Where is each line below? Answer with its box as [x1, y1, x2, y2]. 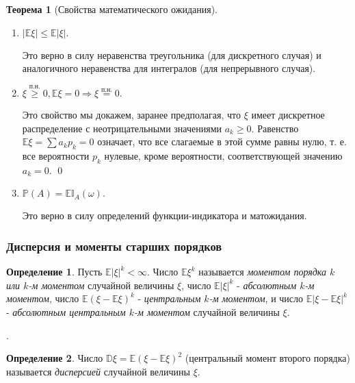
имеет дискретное [251, 108, 325, 121]
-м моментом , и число [209, 291, 304, 306]
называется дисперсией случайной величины [6, 364, 190, 378]
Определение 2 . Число [6, 351, 103, 365]
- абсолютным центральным [6, 304, 126, 319]
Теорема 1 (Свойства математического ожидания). [6, 2, 218, 16]
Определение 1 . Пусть [6, 264, 103, 279]
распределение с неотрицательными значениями [22, 121, 222, 135]
